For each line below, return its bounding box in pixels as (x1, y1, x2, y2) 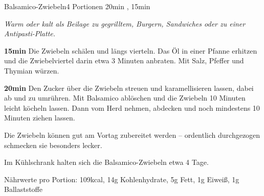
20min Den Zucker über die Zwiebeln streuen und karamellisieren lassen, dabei (4, 82, 254, 93)
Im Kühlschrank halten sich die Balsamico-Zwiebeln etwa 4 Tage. (4, 157, 209, 167)
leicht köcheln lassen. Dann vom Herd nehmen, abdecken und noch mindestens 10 (4, 102, 260, 113)
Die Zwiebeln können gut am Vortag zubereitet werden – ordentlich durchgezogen (4, 129, 260, 140)
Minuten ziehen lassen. (4, 112, 75, 123)
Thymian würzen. (4, 65, 59, 76)
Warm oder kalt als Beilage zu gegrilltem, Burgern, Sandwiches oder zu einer (4, 18, 246, 29)
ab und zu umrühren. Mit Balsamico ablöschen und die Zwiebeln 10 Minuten (4, 92, 246, 103)
